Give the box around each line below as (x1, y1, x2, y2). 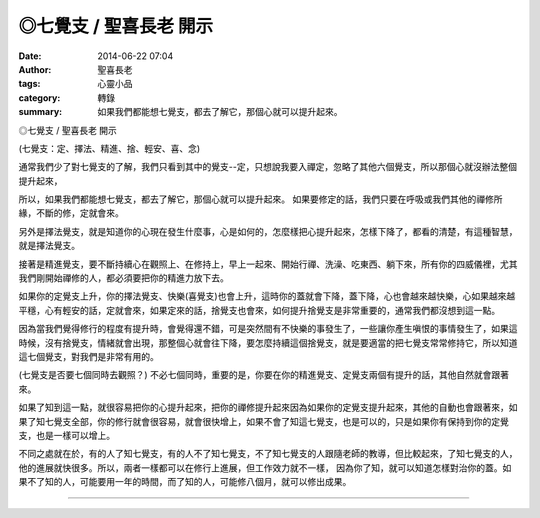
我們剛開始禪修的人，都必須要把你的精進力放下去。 (18, 272, 229, 284)
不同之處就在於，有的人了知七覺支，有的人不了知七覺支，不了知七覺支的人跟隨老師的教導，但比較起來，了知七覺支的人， (18, 448, 518, 460)
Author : (18, 63, 52, 75)
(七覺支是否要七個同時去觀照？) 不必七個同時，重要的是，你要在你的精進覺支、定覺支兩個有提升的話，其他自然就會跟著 (18, 369, 510, 381)
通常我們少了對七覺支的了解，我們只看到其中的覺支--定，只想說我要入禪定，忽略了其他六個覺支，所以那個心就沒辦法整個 (18, 161, 517, 173)
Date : (18, 50, 42, 62)
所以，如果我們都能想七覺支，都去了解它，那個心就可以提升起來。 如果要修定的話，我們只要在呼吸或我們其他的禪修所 (18, 193, 503, 205)
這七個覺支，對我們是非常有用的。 (18, 350, 159, 362)
